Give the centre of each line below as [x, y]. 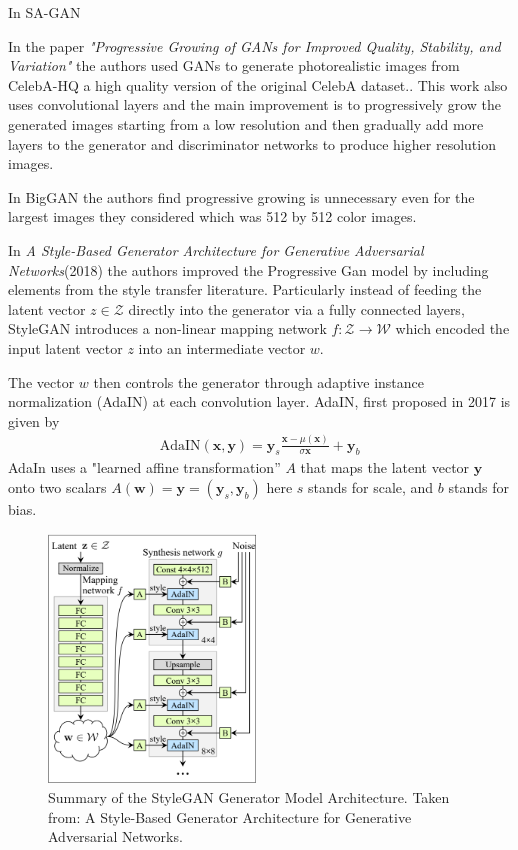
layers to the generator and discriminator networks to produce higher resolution [252, 143]
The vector [41, 381]
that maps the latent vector [385, 467]
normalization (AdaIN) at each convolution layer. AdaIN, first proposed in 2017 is [259, 401]
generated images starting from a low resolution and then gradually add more [246, 123]
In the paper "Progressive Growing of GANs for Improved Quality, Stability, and [254, 45]
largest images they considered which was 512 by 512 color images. [212, 216]
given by [34, 420]
